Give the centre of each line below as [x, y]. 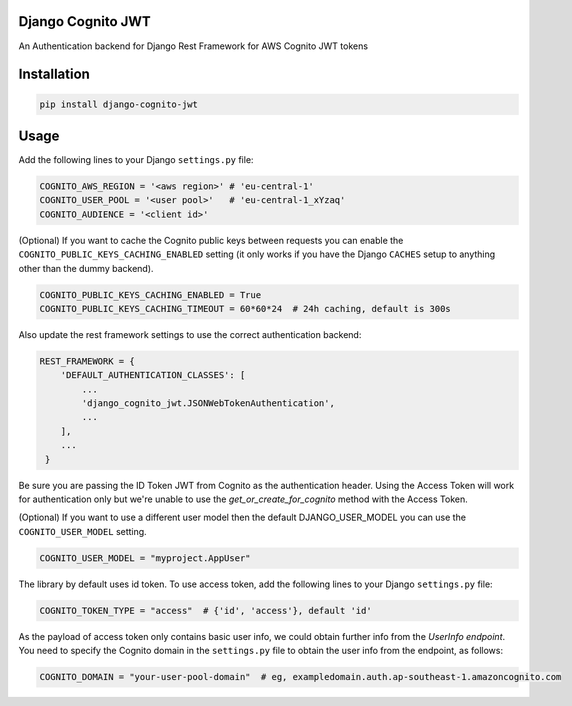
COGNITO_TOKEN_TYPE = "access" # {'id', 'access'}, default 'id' [205, 610]
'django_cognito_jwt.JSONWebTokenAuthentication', [208, 403]
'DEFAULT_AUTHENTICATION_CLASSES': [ [153, 375]
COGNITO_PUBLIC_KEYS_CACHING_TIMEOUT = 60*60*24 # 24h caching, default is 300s [245, 308]
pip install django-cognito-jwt [119, 104]
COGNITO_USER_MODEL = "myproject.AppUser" [145, 558]
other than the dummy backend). [86, 268]
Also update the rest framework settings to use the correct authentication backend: [190, 334]
